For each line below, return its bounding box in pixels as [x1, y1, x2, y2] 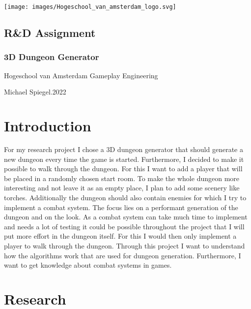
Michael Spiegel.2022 [4, 87, 66, 97]
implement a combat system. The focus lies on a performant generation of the [4, 202, 238, 212]
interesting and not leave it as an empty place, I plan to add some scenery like [4, 183, 240, 193]
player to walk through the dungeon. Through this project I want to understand [4, 240, 245, 250]
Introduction [4, 116, 91, 136]
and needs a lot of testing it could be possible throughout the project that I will [4, 221, 245, 231]
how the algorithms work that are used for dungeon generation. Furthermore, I [4, 250, 241, 260]
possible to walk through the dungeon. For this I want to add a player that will [4, 163, 243, 174]
